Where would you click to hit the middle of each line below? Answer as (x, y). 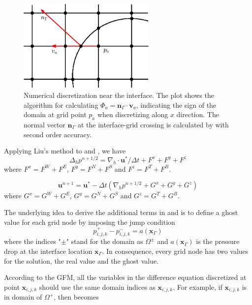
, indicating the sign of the (176, 105)
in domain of (23, 297)
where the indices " (32, 241)
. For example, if (198, 287)
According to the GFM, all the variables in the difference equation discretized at (125, 277)
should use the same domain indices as (97, 287)
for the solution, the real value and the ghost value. (81, 260)
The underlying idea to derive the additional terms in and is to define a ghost (121, 212)
